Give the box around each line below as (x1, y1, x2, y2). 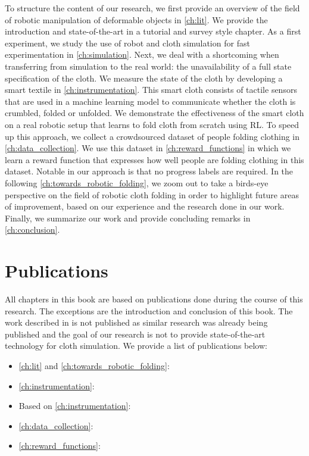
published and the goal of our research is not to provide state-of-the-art (5, 327, 266, 340)
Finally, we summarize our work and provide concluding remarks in (5, 211, 251, 224)
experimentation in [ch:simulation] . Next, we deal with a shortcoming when (5, 48, 279, 61)
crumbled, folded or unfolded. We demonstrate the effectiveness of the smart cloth (5, 107, 304, 119)
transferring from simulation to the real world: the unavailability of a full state (5, 60, 292, 72)
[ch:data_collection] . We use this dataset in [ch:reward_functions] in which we (5, 142, 291, 154)
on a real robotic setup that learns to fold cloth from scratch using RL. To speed (5, 118, 299, 130)
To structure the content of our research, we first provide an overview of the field (5, 2, 300, 14)
